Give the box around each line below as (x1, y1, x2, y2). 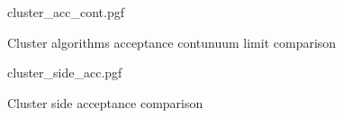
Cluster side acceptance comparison (7, 93, 203, 112)
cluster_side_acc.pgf (7, 63, 122, 82)
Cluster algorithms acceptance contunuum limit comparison (7, 32, 337, 51)
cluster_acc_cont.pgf (7, 3, 125, 21)
